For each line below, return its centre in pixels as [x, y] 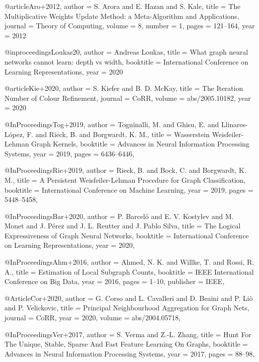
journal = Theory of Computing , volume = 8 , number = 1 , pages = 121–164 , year [130, 26]
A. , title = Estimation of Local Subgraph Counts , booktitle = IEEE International [129, 271]
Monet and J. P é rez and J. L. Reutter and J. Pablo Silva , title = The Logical [123, 226]
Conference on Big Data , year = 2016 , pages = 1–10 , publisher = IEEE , [115, 281]
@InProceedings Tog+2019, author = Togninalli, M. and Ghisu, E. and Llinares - [126, 124]
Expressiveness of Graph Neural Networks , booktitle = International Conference [127, 235]
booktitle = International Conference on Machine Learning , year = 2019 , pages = [129, 189]
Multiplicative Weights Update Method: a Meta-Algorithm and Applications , [122, 16]
